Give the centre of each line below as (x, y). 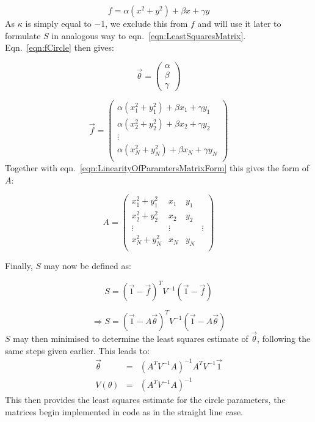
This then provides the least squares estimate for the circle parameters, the (145, 400)
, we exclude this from (147, 23)
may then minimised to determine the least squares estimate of (131, 338)
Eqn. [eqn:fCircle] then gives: (60, 47)
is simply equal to (58, 23)
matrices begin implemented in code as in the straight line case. (124, 411)
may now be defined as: (87, 266)
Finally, (19, 266)
